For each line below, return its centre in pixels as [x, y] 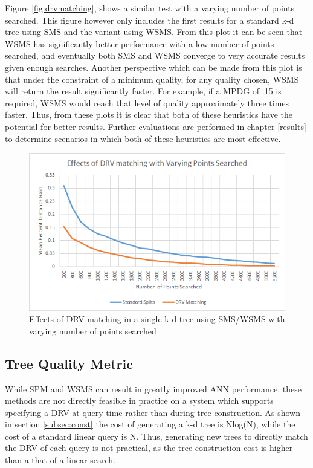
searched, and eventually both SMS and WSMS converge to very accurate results [155, 55]
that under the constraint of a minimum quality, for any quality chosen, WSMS [152, 79]
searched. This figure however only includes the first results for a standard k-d [150, 20]
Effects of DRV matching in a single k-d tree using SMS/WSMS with [157, 319]
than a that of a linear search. [60, 460]
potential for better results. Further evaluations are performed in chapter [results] [156, 126]
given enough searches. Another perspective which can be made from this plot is [153, 67]
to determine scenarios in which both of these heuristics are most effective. [143, 138]
